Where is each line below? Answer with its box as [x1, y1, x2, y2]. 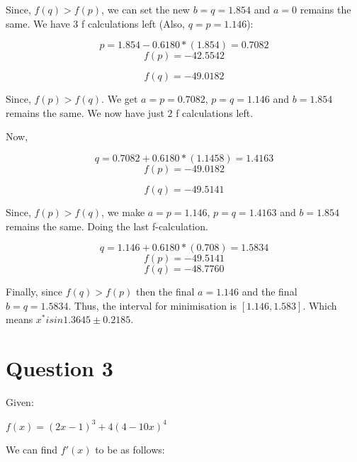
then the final [135, 284, 195, 299]
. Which [302, 298, 337, 312]
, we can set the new [101, 2, 190, 16]
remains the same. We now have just [6, 105, 164, 120]
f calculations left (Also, [81, 16, 185, 30]
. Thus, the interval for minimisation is [68, 298, 237, 312]
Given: [6, 395, 34, 410]
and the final [242, 284, 297, 299]
